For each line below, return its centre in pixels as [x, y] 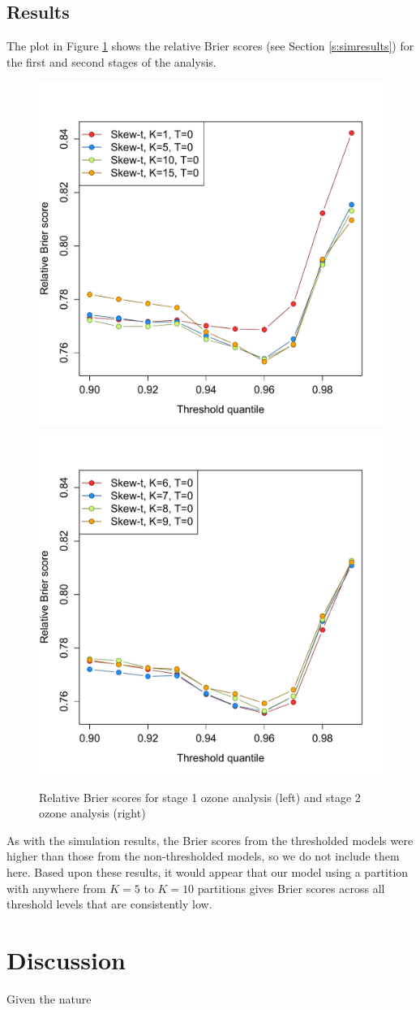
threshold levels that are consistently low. [109, 904]
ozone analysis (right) [92, 813]
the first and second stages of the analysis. [111, 61]
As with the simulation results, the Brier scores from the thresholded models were [210, 840]
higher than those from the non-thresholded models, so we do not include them [203, 856]
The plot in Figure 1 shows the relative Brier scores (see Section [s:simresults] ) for [210, 46]
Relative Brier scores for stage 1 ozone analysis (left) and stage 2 [200, 797]
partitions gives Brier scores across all [291, 888]
